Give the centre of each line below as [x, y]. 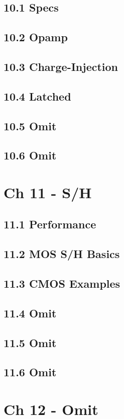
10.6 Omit [30, 155]
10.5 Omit [30, 125]
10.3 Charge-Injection [61, 66]
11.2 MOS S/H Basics [62, 254]
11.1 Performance [50, 224]
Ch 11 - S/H [48, 192]
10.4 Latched [37, 96]
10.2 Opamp [36, 37]
